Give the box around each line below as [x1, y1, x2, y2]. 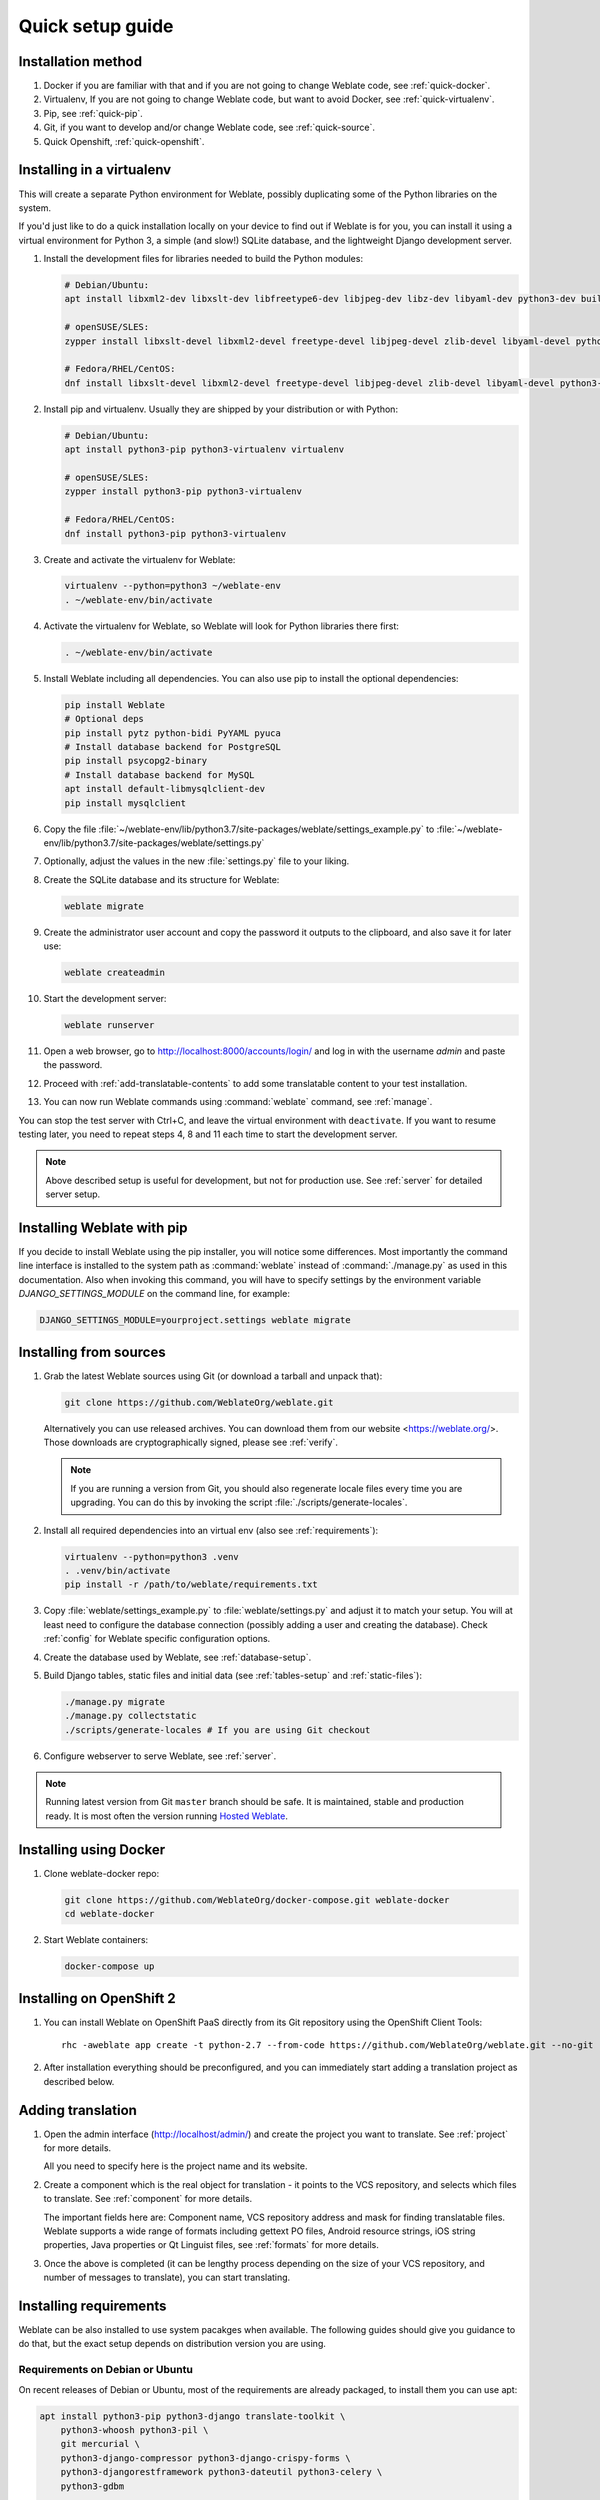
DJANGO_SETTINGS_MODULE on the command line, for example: [18, 1288, 290, 1300]
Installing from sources [18, 1343, 166, 1360]
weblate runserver [64, 1020, 155, 1031]
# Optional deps [64, 713, 145, 725]
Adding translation [18, 2101, 137, 2119]
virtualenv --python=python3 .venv [64, 1551, 239, 1562]
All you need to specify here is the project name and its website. [43, 2160, 308, 2172]
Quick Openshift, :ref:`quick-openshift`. [43, 135, 205, 147]
